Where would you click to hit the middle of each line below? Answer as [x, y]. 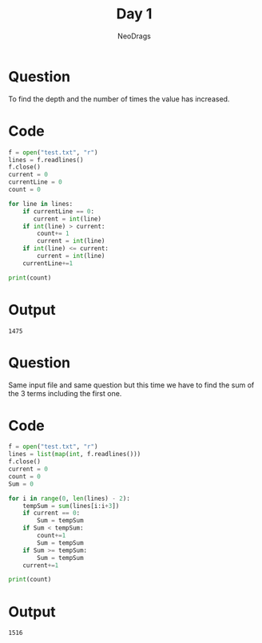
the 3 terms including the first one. [65, 393]
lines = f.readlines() [46, 160]
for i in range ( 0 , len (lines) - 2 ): [69, 498]
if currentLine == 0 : [58, 211]
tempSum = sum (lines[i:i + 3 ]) [71, 506]
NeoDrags [134, 36]
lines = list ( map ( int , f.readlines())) [75, 454]
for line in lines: [41, 204]
